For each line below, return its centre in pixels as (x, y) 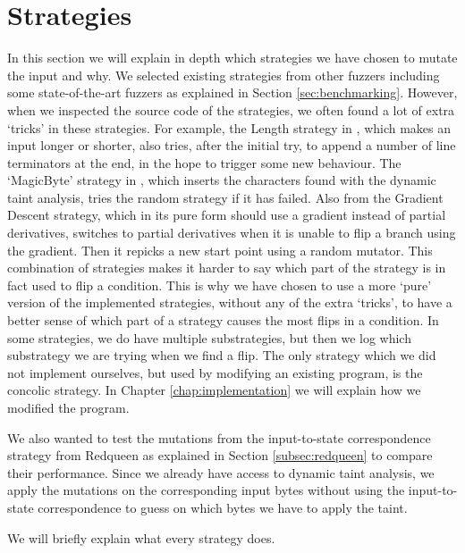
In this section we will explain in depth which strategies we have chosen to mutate (232, 58)
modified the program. (68, 407)
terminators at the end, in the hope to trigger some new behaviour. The (204, 162)
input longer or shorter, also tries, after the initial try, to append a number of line (232, 145)
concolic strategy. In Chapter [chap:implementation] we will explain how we (214, 390)
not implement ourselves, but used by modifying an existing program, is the (215, 372)
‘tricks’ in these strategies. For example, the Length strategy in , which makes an (229, 127)
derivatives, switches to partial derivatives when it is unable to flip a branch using (232, 233)
